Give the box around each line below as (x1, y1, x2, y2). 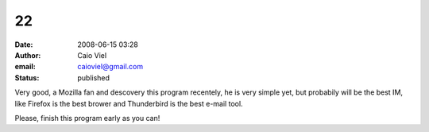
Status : (14, 72, 40, 83)
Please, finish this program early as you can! (14, 113, 160, 122)
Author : (14, 50, 41, 60)
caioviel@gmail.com (77, 62, 144, 72)
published (77, 72, 110, 83)
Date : (14, 40, 33, 49)
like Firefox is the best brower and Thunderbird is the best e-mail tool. (14, 99, 243, 108)
